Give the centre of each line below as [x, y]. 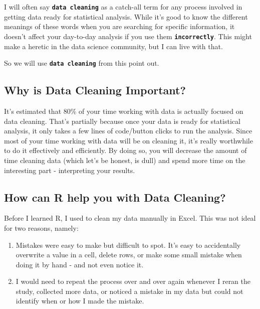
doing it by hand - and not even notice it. [80, 264]
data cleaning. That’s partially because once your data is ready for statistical [122, 121]
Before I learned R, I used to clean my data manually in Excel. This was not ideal [130, 218]
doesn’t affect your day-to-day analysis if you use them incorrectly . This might [128, 36]
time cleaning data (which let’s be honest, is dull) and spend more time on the [125, 160]
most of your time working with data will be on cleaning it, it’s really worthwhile [128, 140]
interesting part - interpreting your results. [70, 170]
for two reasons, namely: [41, 227]
